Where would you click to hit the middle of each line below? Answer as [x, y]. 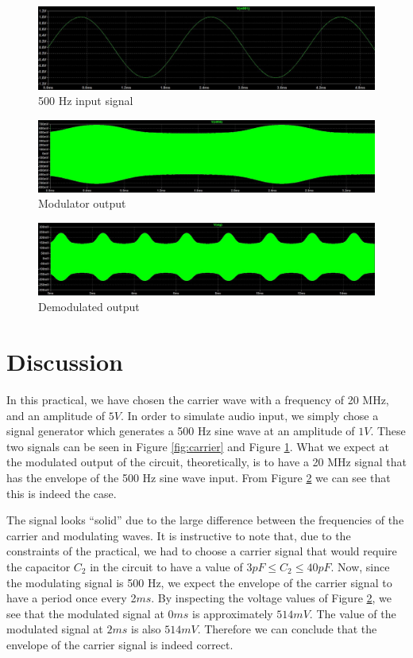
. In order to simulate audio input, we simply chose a [249, 415]
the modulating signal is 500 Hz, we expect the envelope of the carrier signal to [199, 582]
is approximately [233, 613]
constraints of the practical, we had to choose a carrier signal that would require [202, 551]
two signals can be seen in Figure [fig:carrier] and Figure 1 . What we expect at [198, 446]
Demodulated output [89, 307]
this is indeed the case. [62, 493]
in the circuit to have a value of [166, 566]
